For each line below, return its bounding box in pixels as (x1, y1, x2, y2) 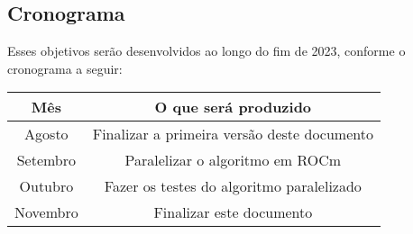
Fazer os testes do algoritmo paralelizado (104, 175, 362, 197)
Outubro (19, 175, 74, 197)
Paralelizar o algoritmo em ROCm (124, 149, 342, 171)
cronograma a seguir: (7, 58, 123, 77)
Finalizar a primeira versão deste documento (92, 123, 373, 145)
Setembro (16, 149, 77, 171)
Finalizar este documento (153, 202, 313, 223)
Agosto (24, 123, 69, 145)
